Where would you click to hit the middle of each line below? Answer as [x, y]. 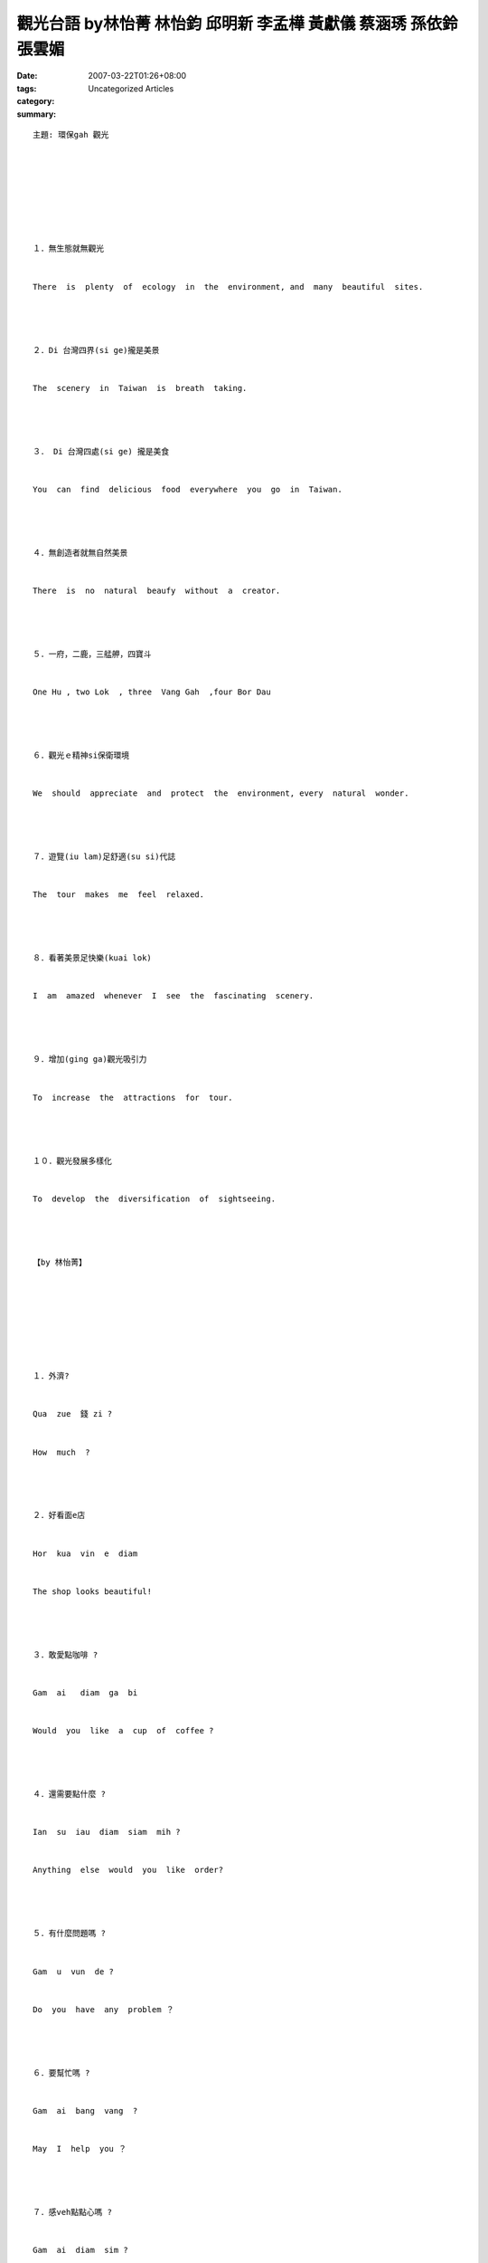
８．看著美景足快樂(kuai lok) [93, 958]
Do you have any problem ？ [104, 2009]
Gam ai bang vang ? [85, 2110]
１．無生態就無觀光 [68, 248]
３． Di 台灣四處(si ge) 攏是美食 [101, 451]
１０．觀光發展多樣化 [72, 1160]
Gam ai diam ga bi [85, 1692]
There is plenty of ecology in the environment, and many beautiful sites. [228, 286]
